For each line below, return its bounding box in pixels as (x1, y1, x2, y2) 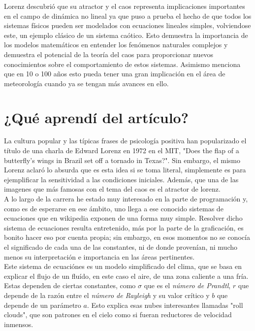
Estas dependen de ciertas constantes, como (4, 280, 136, 291)
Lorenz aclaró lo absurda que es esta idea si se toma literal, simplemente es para (4, 165, 246, 175)
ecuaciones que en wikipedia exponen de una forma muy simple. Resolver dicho (4, 213, 243, 223)
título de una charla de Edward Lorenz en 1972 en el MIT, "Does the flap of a (4, 145, 239, 156)
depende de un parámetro (4, 299, 81, 310)
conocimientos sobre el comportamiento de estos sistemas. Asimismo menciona (4, 59, 241, 69)
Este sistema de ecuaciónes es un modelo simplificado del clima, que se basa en (4, 261, 242, 271)
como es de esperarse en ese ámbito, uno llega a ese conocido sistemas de (4, 203, 223, 213)
